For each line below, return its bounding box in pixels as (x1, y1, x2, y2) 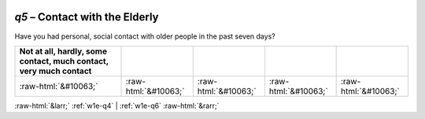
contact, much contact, (19, 55, 109, 66)
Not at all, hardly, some (19, 46, 108, 57)
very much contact (19, 65, 92, 76)
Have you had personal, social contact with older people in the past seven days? (14, 32, 275, 41)
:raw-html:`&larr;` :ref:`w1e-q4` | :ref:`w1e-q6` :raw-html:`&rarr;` (14, 101, 220, 110)
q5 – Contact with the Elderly (14, 10, 159, 24)
